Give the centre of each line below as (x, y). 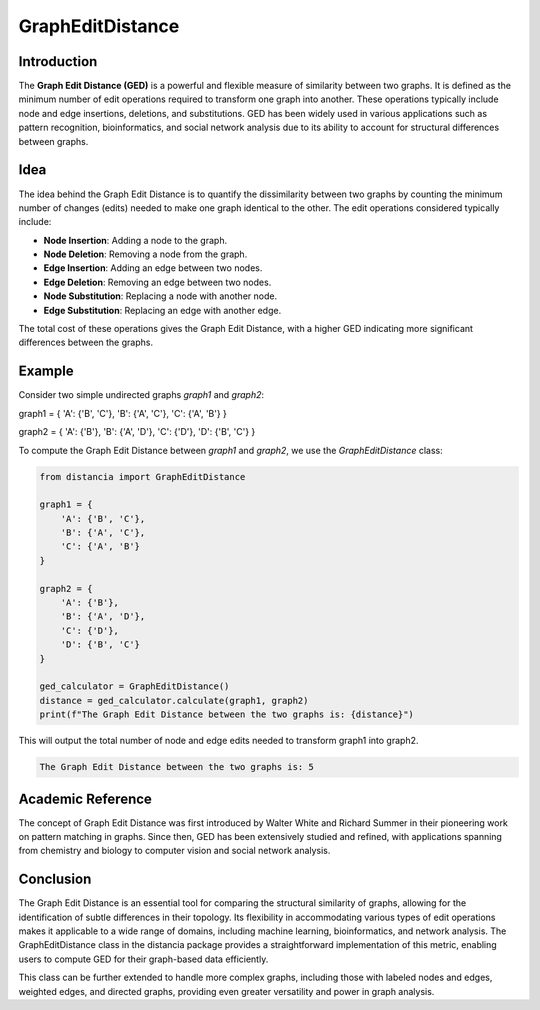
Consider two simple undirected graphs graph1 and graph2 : (141, 395)
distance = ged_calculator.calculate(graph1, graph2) (174, 700)
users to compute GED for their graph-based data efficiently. (143, 959)
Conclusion (55, 879)
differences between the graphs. (86, 342)
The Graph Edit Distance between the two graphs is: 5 (176, 767)
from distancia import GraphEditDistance (142, 476)
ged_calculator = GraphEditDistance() (134, 686)
